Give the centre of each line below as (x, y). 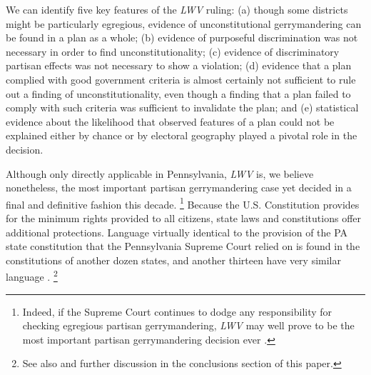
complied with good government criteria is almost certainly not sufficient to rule (181, 79)
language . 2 (32, 275)
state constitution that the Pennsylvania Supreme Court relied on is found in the (183, 246)
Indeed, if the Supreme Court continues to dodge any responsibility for (177, 311)
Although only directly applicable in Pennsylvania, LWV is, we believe (160, 173)
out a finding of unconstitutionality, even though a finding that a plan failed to (178, 93)
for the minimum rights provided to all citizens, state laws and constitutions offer (183, 217)
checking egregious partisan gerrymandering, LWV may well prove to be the (188, 325)
